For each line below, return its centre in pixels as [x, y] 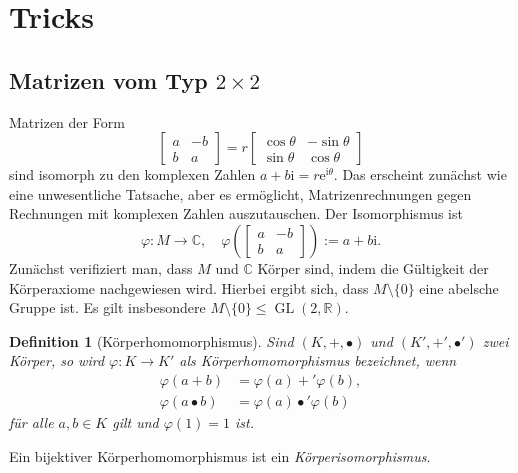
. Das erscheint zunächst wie [420, 174]
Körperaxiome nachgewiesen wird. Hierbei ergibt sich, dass [189, 287]
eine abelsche [459, 287]
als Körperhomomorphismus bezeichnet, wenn [318, 360]
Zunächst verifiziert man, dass [101, 267]
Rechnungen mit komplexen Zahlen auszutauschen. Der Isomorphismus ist [236, 213]
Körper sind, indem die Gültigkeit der [373, 267]
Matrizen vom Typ [108, 79]
